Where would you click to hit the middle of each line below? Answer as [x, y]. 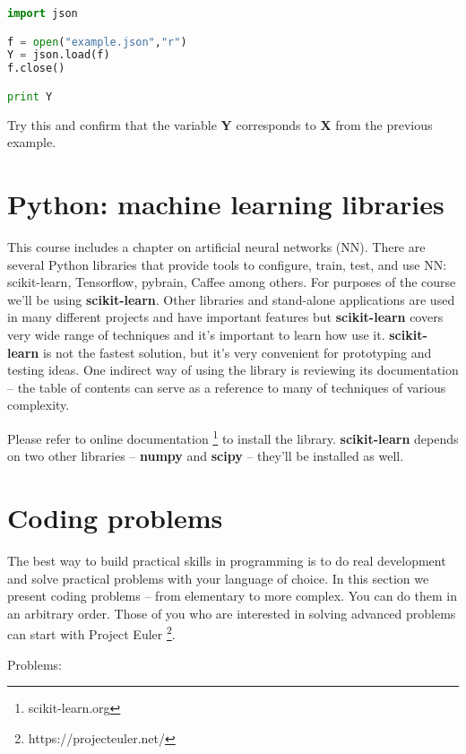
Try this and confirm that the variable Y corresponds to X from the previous [220, 124]
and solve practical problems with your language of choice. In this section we [218, 578]
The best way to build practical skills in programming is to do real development [227, 560]
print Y [30, 96]
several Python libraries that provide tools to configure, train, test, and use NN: [227, 264]
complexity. [39, 405]
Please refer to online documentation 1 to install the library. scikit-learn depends [233, 437]
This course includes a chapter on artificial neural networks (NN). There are [216, 247]
